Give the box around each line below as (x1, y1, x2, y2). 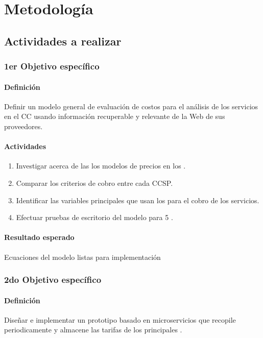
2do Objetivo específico (4, 273, 102, 286)
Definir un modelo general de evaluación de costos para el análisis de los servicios (4, 101, 258, 111)
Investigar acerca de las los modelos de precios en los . (16, 160, 186, 171)
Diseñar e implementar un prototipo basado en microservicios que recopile (4, 314, 236, 325)
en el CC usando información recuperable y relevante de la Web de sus (4, 111, 225, 122)
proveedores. (4, 120, 43, 131)
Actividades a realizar (4, 33, 122, 49)
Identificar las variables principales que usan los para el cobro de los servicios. (16, 195, 259, 205)
